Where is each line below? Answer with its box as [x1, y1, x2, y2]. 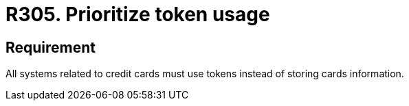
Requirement [5, 38, 96, 56]
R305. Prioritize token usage [5, 3, 270, 26]
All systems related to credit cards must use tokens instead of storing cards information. [5, 68, 404, 80]
